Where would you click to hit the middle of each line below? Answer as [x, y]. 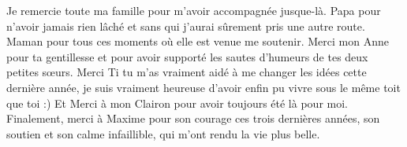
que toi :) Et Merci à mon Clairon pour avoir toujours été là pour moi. [177, 103]
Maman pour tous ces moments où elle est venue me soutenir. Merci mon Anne [198, 41]
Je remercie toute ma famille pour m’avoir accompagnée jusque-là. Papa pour [194, 10]
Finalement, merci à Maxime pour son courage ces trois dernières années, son [193, 118]
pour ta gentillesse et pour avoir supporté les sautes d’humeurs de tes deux [187, 56]
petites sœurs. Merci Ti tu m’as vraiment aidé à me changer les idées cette [187, 72]
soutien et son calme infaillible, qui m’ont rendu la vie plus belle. [163, 133]
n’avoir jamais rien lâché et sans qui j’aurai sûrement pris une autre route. [186, 26]
